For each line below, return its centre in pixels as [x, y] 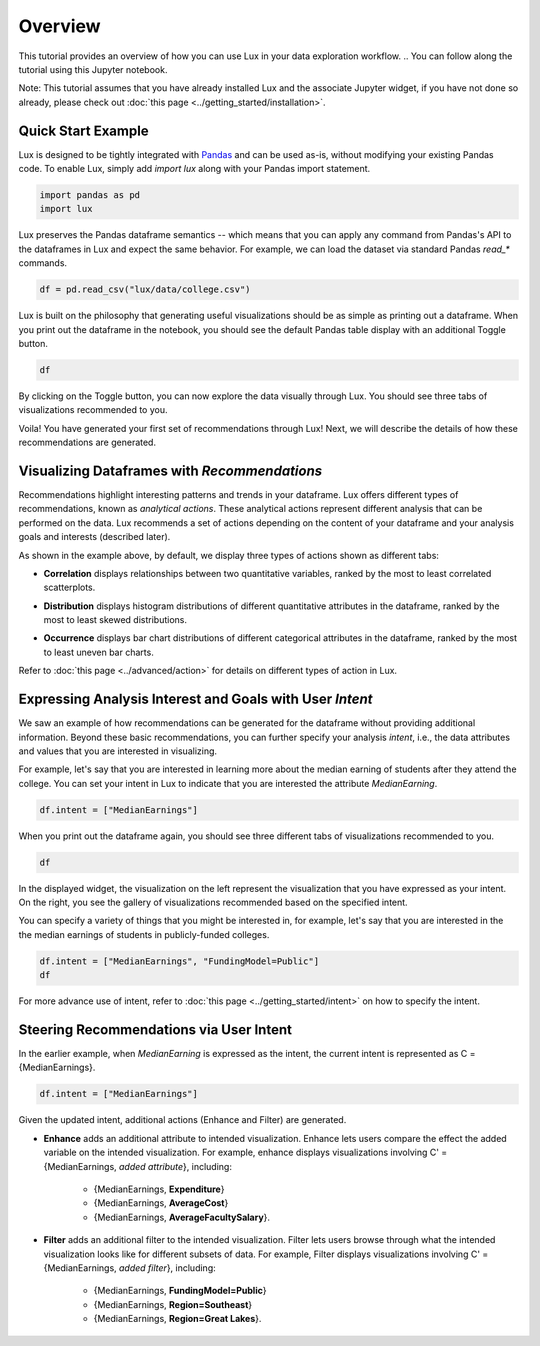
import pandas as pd [89, 195]
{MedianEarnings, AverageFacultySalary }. [181, 1217]
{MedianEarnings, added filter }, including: [129, 1267]
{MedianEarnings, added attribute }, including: [137, 1166]
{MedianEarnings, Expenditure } [159, 1189]
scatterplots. [69, 587]
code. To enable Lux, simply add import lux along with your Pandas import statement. [194, 169]
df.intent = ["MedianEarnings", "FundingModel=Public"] [179, 961]
